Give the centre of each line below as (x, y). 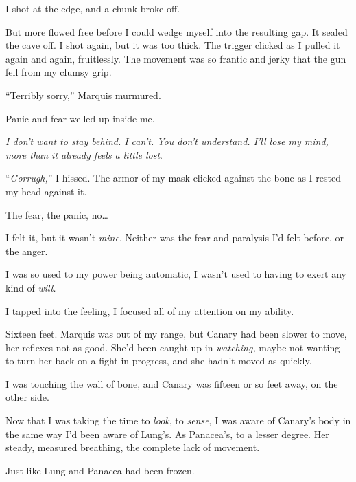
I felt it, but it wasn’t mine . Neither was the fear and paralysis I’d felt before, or (175, 238)
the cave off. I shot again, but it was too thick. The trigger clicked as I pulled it (173, 45)
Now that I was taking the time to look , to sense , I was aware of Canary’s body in (178, 420)
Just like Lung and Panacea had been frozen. (100, 470)
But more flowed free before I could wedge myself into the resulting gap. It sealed (177, 31)
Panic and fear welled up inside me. (80, 118)
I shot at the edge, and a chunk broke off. (93, 8)
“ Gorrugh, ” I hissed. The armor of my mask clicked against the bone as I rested (173, 178)
